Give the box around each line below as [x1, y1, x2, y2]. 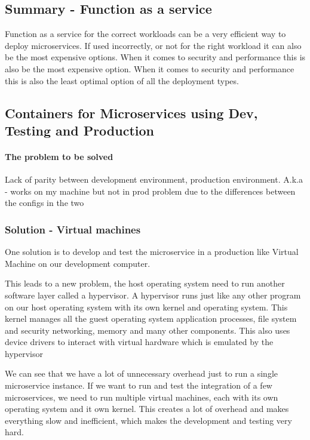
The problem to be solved [5, 150, 113, 162]
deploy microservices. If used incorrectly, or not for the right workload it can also [5, 39, 302, 51]
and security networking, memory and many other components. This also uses [5, 324, 290, 336]
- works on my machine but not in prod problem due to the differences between [5, 184, 296, 197]
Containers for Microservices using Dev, [5, 103, 258, 122]
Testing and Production [5, 121, 154, 139]
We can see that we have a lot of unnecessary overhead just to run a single [5, 367, 278, 380]
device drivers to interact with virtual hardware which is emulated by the [5, 336, 274, 348]
